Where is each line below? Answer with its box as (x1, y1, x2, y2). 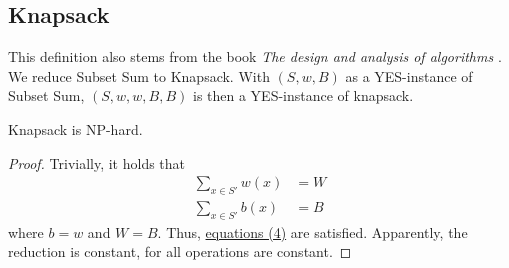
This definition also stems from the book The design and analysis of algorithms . (8, 46, 502, 67)
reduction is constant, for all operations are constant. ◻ (8, 241, 352, 262)
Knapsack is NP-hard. (8, 118, 143, 139)
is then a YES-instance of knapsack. (192, 85, 414, 106)
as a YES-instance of (345, 65, 473, 86)
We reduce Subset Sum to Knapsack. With (8, 65, 270, 86)
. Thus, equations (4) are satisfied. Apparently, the (157, 221, 468, 242)
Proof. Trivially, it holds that (8, 152, 186, 173)
